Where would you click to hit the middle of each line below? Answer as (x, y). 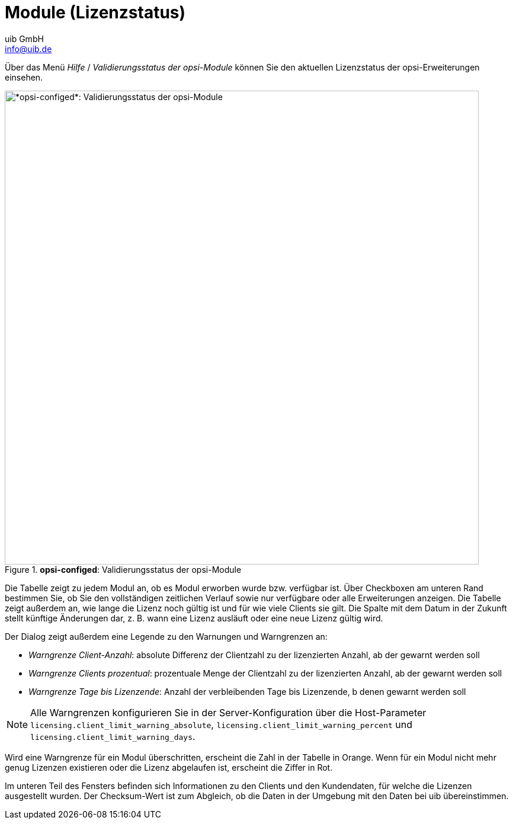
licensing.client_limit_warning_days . (113, 736)
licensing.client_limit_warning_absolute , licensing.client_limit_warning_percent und (222, 724)
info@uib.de (28, 49)
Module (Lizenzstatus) (95, 12)
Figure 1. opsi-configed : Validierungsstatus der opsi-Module (123, 569)
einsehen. (24, 77)
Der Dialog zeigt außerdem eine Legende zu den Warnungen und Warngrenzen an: (166, 636)
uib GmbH (24, 39)
